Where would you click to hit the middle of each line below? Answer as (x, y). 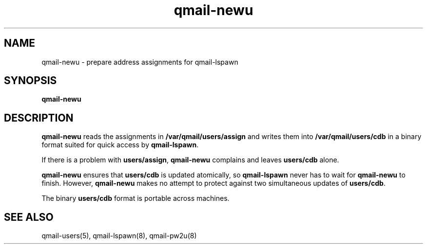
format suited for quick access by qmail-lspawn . (120, 145)
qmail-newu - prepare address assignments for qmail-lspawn (140, 62)
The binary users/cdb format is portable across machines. (136, 198)
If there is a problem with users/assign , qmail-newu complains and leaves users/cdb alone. (190, 160)
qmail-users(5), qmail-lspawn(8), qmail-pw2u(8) (119, 236)
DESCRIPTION (39, 118)
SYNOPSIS (30, 81)
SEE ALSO (29, 217)
